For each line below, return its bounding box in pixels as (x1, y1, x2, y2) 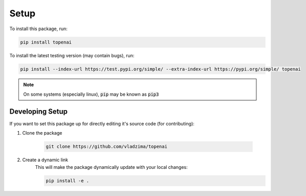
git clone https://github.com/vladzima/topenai (46, 144, 167, 149)
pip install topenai (20, 39, 72, 45)
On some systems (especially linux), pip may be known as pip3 (23, 91, 159, 97)
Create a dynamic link (22, 157, 69, 163)
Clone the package (22, 130, 62, 136)
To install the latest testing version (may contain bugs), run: (9, 52, 135, 58)
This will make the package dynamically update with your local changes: (35, 164, 188, 170)
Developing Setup (9, 107, 68, 116)
